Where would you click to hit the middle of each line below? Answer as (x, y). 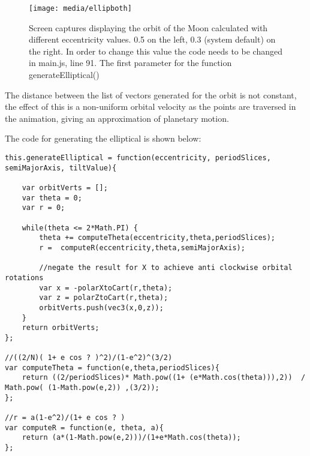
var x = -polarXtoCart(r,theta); (106, 288)
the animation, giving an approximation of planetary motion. (117, 118)
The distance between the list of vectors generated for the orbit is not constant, (151, 94)
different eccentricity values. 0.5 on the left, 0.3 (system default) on (152, 39)
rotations (24, 277)
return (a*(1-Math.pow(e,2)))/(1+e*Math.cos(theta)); (131, 438)
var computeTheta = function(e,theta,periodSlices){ (112, 367)
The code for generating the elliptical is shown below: (103, 138)
